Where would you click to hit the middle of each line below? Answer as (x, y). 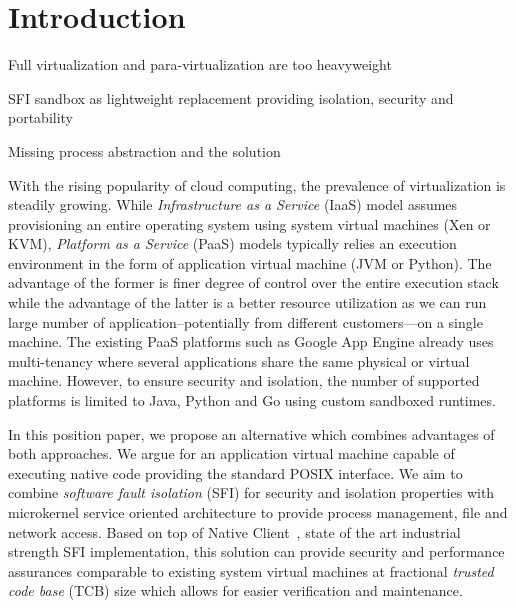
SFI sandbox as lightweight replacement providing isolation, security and (231, 97)
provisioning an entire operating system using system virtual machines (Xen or (249, 223)
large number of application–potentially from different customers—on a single (245, 321)
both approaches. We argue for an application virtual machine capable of (231, 453)
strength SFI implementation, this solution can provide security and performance (256, 551)
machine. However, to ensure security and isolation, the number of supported (244, 380)
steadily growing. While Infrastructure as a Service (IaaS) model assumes (233, 204)
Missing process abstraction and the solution (144, 150)
